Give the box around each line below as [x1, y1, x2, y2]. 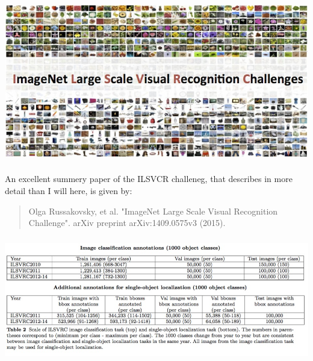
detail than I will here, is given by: [5, 184, 132, 197]
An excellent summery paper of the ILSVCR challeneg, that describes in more [5, 172, 293, 185]
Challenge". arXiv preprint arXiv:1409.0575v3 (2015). [28, 216, 226, 229]
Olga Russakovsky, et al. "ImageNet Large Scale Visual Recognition [28, 204, 278, 217]
